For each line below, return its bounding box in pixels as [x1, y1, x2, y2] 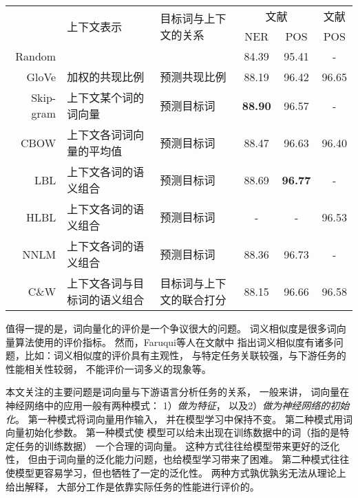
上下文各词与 [67, 275, 134, 291]
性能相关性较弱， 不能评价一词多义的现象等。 [6, 361, 211, 376]
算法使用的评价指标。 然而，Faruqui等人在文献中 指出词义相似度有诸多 [14, 334, 334, 349]
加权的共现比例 [67, 69, 145, 85]
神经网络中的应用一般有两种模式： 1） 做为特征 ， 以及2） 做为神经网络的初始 [6, 398, 350, 412]
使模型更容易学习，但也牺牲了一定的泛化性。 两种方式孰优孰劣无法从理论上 [6, 465, 346, 479]
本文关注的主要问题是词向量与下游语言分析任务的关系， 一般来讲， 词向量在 [6, 385, 350, 399]
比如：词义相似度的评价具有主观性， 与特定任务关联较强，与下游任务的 [24, 348, 346, 362]
